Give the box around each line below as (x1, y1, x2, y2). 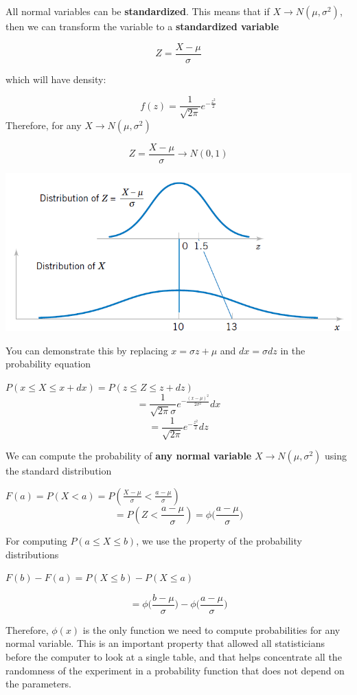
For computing (5, 533, 67, 547)
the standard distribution (5, 464, 112, 478)
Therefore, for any (5, 117, 82, 132)
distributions (5, 547, 59, 561)
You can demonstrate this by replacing (5, 343, 168, 357)
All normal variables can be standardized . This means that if (5, 4, 270, 18)
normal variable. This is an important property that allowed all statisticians (5, 636, 325, 650)
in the (280, 343, 306, 357)
